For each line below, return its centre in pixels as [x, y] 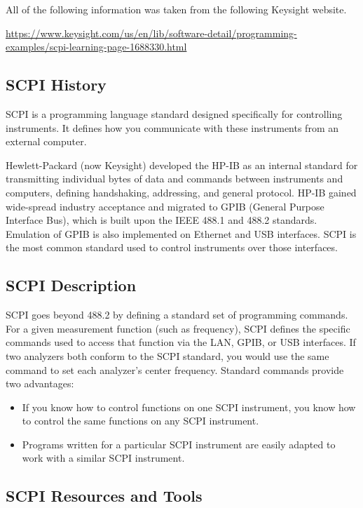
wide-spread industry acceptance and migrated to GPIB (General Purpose [165, 206]
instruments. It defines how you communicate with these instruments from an [172, 127]
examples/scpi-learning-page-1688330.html [96, 47]
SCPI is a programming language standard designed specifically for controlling [174, 113]
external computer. [46, 141]
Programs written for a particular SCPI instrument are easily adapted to [179, 444]
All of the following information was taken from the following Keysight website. [176, 9]
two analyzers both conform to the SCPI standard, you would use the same [167, 355]
